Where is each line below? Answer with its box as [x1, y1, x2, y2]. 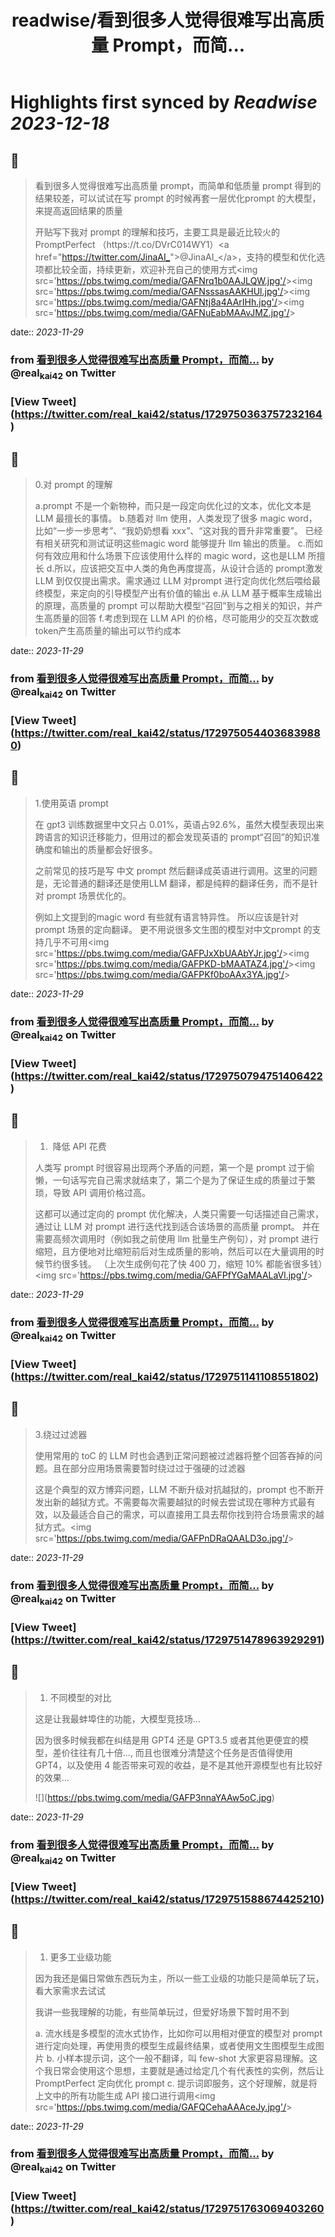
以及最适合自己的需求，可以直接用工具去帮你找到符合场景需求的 [52, 1508, 316, 1520]
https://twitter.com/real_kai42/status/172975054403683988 [14, 726, 321, 740]
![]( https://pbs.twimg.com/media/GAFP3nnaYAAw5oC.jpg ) [34, 1791, 275, 1803]
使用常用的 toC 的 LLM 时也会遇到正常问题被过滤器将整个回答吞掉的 [34, 1449, 315, 1461]
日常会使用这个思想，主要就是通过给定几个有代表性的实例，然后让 [52, 2064, 325, 2076]
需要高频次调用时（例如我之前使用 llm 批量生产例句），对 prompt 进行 [34, 1232, 320, 1245]
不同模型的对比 [49, 1691, 112, 1703]
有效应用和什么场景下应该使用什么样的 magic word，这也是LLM [43, 549, 306, 561]
